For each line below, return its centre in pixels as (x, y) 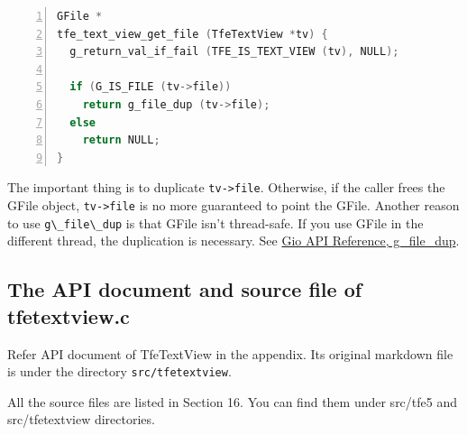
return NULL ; (121, 140)
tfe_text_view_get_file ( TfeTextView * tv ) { (192, 34)
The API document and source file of (185, 289)
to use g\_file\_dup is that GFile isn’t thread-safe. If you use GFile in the (215, 222)
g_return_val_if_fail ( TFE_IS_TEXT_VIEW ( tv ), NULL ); (234, 52)
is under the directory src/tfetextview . (119, 371)
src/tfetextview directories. (81, 419)
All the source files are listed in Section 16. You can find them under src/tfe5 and (233, 401)
